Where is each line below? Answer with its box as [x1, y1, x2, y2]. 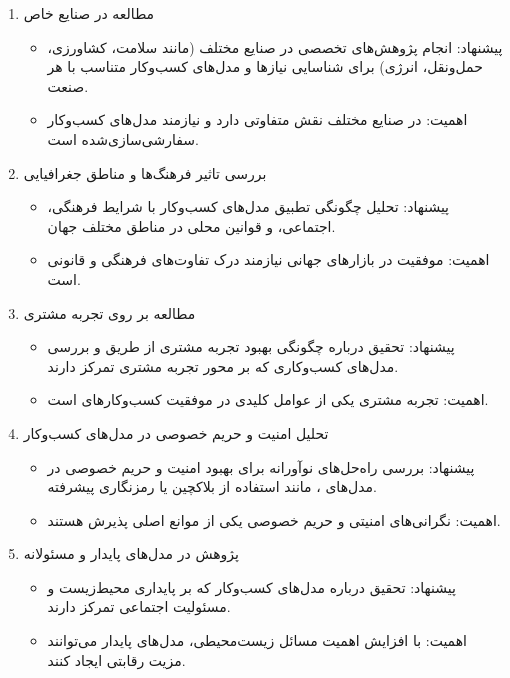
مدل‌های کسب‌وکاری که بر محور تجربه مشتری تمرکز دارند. [47, 355, 399, 376]
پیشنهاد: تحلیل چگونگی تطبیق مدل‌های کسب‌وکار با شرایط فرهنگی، [47, 196, 450, 217]
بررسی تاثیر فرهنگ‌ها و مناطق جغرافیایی [23, 162, 267, 183]
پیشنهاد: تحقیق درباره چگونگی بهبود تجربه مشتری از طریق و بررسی [47, 336, 455, 357]
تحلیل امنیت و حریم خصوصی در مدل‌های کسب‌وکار [23, 422, 329, 443]
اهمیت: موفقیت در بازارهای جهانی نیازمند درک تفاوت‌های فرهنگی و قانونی [47, 249, 490, 270]
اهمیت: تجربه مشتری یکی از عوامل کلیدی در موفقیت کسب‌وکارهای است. [47, 389, 489, 410]
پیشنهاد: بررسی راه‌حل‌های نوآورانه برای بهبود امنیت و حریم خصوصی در [47, 456, 475, 477]
